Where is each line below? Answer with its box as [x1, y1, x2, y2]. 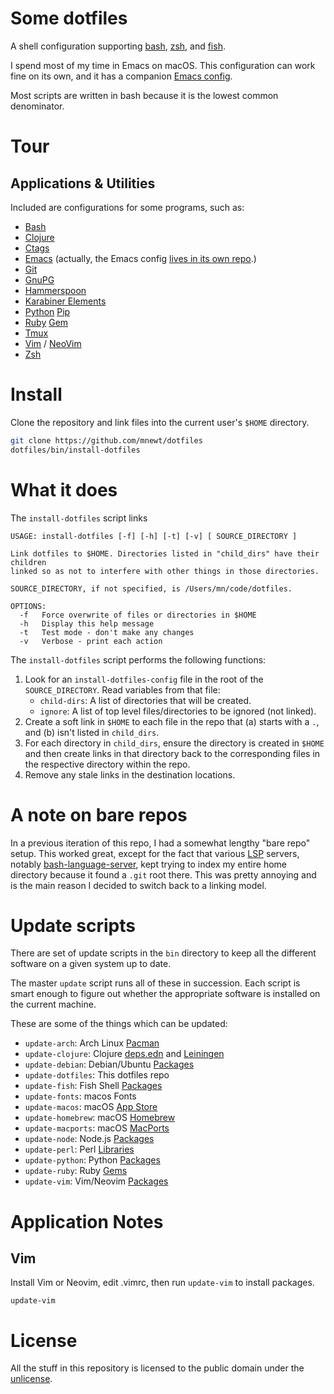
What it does [10, 478, 118, 501]
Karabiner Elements [24, 295, 107, 307]
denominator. [10, 100, 65, 112]
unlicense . [10, 1373, 53, 1385]
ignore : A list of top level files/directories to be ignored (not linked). [39, 705, 317, 717]
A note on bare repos [10, 803, 188, 826]
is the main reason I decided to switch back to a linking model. [10, 879, 267, 891]
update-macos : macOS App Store [24, 1101, 158, 1113]
